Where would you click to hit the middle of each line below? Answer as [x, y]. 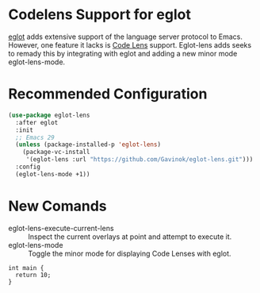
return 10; [33, 275]
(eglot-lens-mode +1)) [53, 174]
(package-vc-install [56, 152]
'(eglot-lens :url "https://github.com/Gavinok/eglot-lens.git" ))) [140, 160]
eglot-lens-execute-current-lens [61, 228]
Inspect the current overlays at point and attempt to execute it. [130, 237]
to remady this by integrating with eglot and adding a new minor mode [123, 53]
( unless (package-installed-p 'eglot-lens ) [88, 145]
